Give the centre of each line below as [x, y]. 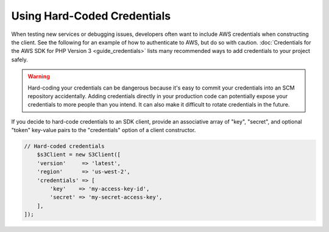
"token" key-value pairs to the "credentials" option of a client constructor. [104, 130]
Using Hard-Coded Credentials [91, 16]
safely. [19, 59]
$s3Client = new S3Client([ [79, 155]
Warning [39, 77]
